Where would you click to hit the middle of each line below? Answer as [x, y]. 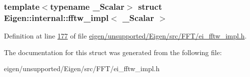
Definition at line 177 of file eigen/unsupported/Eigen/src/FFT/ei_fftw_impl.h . [125, 36]
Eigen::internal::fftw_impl [56, 17]
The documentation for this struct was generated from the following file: [113, 52]
